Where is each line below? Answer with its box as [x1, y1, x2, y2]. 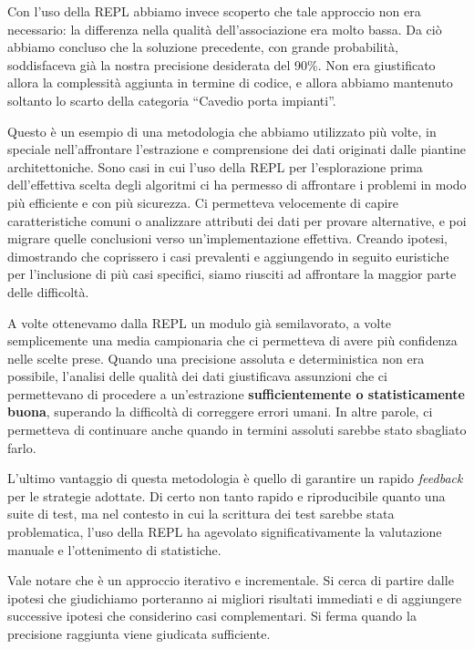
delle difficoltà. [7, 282, 89, 301]
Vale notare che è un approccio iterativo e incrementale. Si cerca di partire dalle [7, 571, 454, 590]
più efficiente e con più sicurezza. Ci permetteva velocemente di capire [7, 192, 399, 211]
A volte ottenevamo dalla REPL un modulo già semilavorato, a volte [7, 313, 391, 332]
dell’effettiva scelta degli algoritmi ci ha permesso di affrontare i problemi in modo [7, 175, 467, 194]
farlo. [7, 438, 36, 457]
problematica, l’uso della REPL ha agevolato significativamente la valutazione [7, 522, 442, 541]
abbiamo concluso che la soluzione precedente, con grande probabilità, [7, 37, 398, 57]
